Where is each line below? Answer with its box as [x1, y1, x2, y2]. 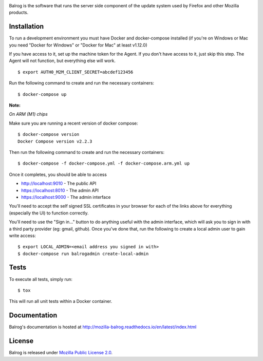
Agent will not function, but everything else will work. [9, 58, 116, 64]
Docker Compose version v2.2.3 [18, 138, 93, 144]
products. [9, 10, 29, 16]
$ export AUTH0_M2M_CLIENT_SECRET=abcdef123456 [18, 69, 133, 75]
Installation [9, 22, 44, 31]
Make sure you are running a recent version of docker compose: [9, 120, 138, 126]
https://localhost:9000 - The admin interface [21, 194, 111, 200]
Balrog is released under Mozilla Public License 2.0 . [9, 350, 113, 356]
